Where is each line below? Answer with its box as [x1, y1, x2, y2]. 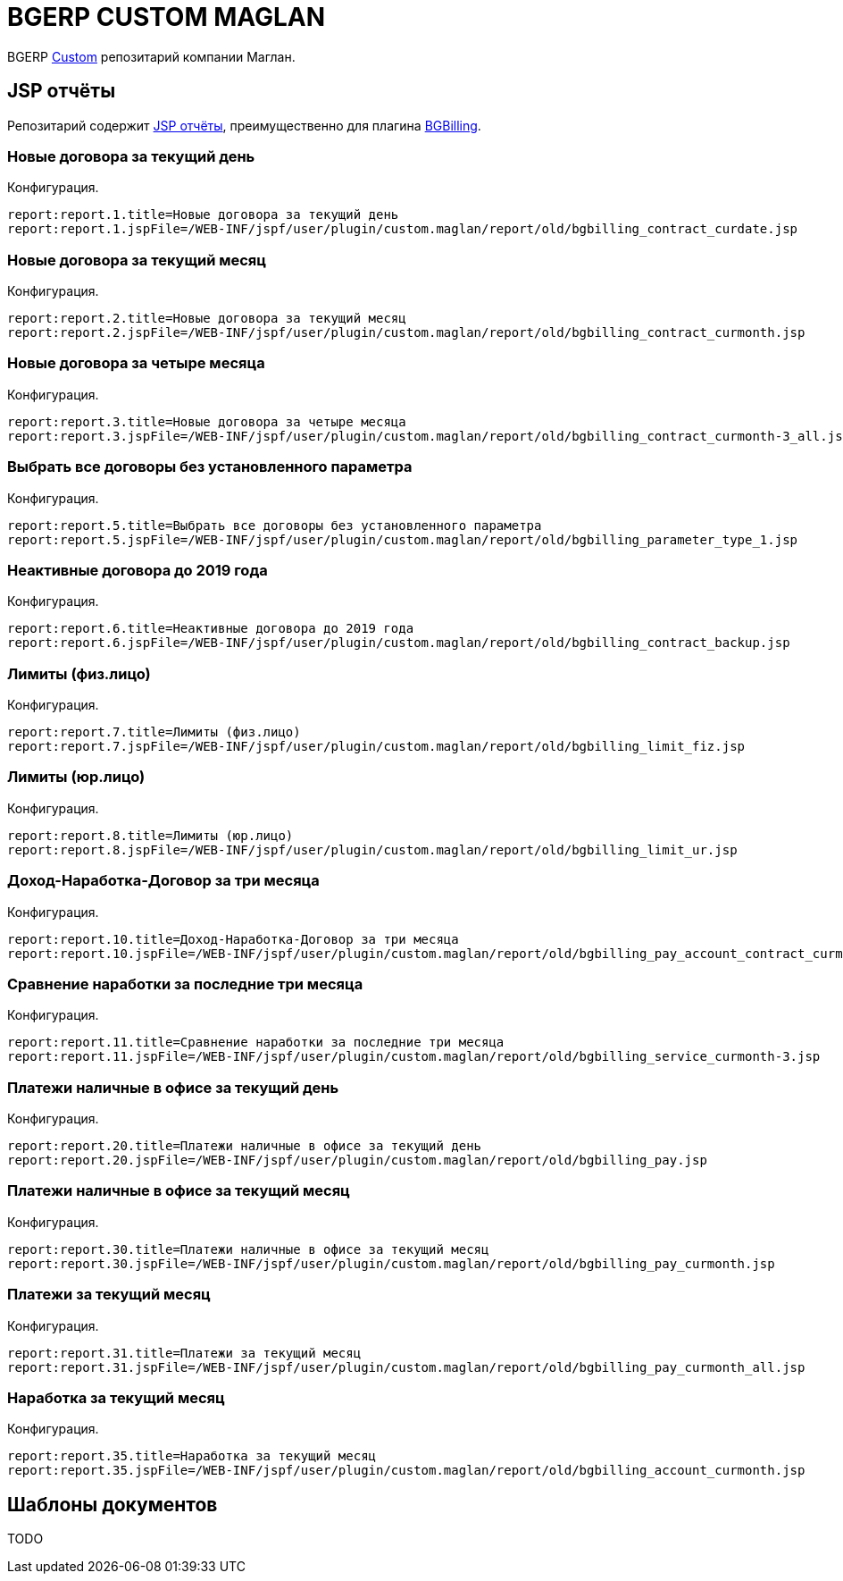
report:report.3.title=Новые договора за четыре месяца [7, 414, 406, 429]
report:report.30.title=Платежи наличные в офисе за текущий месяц [7, 1241, 489, 1257]
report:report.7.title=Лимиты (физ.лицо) [7, 725, 301, 740]
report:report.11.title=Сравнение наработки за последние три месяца [7, 1035, 505, 1050]
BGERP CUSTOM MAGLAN [7, 2, 326, 32]
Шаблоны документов [7, 1493, 218, 1516]
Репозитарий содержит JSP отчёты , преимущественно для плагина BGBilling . [7, 117, 481, 133]
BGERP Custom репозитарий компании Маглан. [7, 48, 296, 64]
